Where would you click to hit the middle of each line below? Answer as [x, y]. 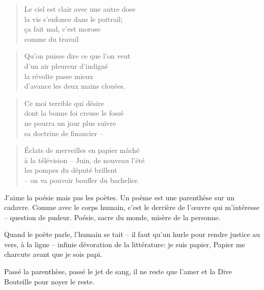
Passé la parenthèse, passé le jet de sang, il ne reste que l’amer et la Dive [118, 271]
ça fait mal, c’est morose [62, 29]
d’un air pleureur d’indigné [66, 65]
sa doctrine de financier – [64, 133]
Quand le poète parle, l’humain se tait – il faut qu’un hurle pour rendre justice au [132, 234]
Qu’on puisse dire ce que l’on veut [77, 56]
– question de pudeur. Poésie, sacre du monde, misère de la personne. [112, 217]
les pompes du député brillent [71, 170]
